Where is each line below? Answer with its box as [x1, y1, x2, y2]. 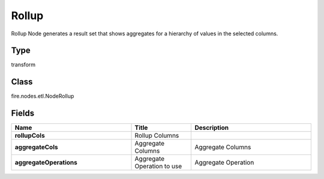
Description [194, 123, 229, 132]
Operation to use [134, 162, 182, 171]
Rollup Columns [134, 132, 179, 140]
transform [11, 61, 36, 68]
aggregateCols [14, 143, 58, 151]
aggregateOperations [14, 159, 77, 167]
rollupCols [14, 132, 45, 140]
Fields [11, 108, 35, 119]
